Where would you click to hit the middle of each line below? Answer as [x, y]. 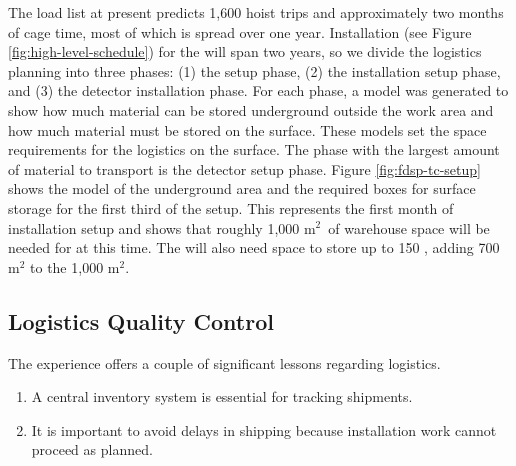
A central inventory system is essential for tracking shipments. [222, 396]
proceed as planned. [92, 449]
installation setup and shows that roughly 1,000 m [162, 227]
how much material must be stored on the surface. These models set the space [247, 129]
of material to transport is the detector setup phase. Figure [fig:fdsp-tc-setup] [244, 168]
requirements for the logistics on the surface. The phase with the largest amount [254, 149]
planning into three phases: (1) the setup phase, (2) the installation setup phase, [254, 70]
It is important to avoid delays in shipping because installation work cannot [264, 429]
